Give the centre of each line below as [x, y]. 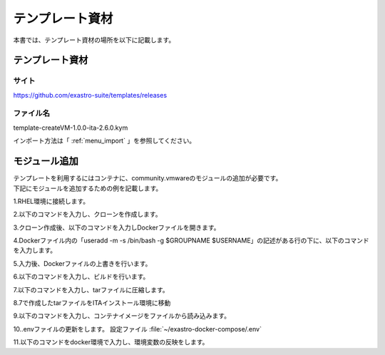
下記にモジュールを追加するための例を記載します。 [88, 188]
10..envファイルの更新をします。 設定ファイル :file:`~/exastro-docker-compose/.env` [137, 329]
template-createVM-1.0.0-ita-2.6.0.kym [71, 128]
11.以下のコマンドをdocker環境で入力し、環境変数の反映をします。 [111, 342]
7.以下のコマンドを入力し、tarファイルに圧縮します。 [91, 289]
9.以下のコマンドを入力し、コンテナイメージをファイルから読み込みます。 [122, 316]
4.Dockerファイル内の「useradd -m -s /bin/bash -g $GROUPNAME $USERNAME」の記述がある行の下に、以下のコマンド [191, 241]
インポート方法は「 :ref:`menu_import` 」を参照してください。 [104, 141]
